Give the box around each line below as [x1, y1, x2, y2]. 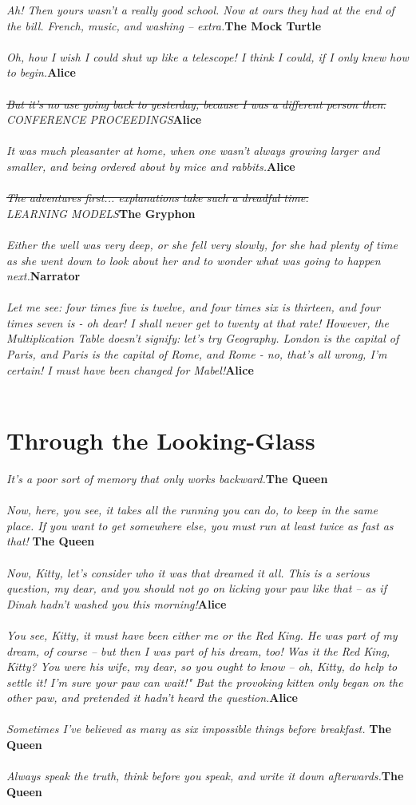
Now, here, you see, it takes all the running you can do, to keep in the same [6, 502, 378, 518]
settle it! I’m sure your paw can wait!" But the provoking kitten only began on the [6, 673, 403, 690]
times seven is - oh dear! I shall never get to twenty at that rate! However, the [6, 314, 389, 331]
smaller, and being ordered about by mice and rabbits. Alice [6, 157, 295, 174]
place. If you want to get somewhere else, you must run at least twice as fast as [6, 517, 394, 533]
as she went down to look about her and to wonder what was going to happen [6, 252, 381, 268]
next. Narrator [6, 268, 81, 284]
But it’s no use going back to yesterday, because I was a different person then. [6, 95, 386, 112]
